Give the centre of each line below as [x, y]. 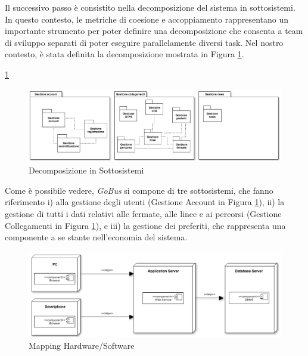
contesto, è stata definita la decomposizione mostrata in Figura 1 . [125, 54]
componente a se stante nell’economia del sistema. [96, 237]
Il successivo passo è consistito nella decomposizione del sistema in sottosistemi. [150, 7]
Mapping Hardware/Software [82, 346]
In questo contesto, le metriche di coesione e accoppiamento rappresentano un [147, 19]
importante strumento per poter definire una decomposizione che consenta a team [154, 31]
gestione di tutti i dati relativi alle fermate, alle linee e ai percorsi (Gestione [143, 214]
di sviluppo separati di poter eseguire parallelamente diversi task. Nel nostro [144, 42]
